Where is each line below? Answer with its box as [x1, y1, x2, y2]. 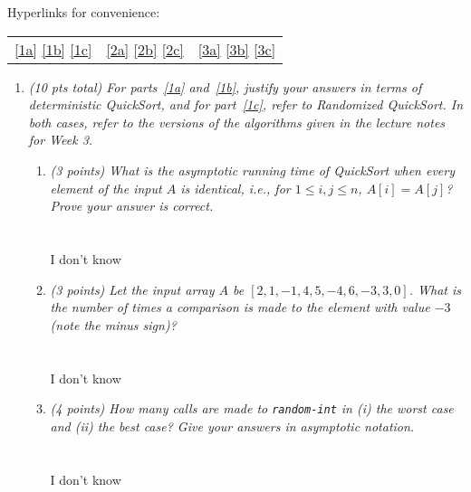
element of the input [50, 178, 162, 197]
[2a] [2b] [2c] [106, 38, 184, 60]
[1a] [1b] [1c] [14, 38, 92, 60]
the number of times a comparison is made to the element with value [50, 298, 430, 317]
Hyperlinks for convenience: [7, 3, 160, 21]
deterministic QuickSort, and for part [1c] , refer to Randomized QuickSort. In [28, 95, 464, 114]
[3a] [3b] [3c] [197, 38, 276, 60]
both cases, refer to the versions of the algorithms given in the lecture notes [28, 112, 446, 131]
